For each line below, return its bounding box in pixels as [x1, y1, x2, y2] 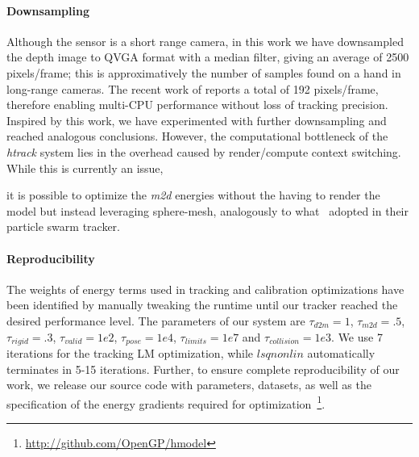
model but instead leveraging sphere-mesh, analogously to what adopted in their [6, 202, 409, 219]
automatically [307, 344, 375, 361]
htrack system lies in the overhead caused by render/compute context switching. [6, 143, 401, 160]
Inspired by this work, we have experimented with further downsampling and [6, 111, 387, 128]
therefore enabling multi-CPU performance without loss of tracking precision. [6, 96, 388, 113]
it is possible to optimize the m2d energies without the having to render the [6, 187, 380, 203]
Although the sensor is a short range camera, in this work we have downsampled [6, 32, 404, 49]
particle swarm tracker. [6, 218, 120, 235]
